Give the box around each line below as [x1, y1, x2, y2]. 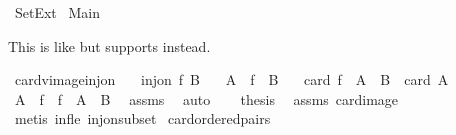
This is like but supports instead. [8, 35, 211, 56]
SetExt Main [14, 2, 100, 22]
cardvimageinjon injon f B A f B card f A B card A [14, 69, 449, 90]
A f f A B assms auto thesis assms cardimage [14, 88, 399, 109]
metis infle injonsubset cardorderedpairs [14, 108, 271, 129]
